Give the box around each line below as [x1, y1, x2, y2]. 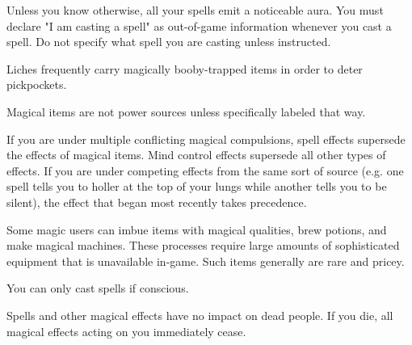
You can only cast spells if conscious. [6, 280, 189, 297]
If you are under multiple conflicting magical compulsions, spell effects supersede [6, 130, 406, 147]
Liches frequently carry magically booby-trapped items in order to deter [6, 60, 363, 77]
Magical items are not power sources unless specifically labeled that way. [6, 103, 366, 120]
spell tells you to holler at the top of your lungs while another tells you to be [6, 178, 387, 195]
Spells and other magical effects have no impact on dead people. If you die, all [6, 306, 393, 323]
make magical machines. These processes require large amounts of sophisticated [6, 237, 400, 254]
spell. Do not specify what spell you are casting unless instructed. [6, 33, 331, 50]
